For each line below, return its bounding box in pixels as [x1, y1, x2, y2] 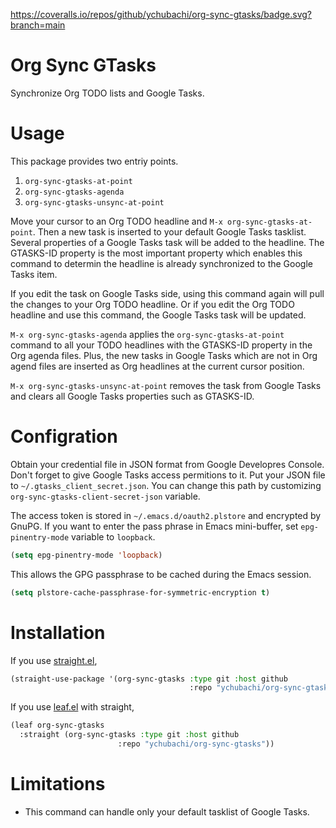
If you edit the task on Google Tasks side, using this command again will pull [10, 287, 325, 299]
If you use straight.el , [10, 654, 98, 666]
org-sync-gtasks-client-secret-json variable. [10, 490, 201, 502]
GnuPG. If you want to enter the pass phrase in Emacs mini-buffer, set [10, 520, 299, 532]
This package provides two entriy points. [10, 155, 179, 167]
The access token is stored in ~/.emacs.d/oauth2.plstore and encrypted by [10, 509, 322, 521]
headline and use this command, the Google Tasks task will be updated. [10, 309, 307, 321]
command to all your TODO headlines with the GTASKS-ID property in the [10, 339, 313, 351]
